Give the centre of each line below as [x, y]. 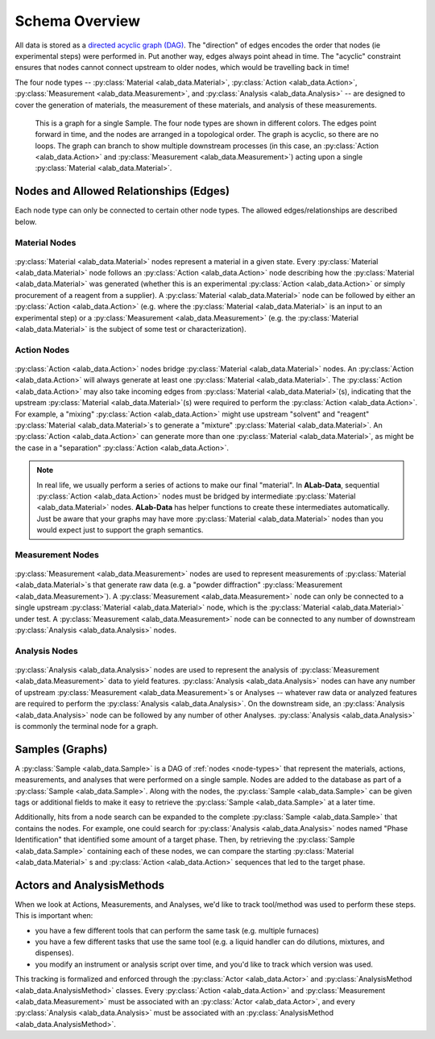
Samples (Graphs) [61, 749]
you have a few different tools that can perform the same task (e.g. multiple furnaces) [177, 930]
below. [26, 221]
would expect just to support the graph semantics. [120, 530]
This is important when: [54, 916]
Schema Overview [78, 21]
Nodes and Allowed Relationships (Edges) [122, 191]
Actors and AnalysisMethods [90, 885]
